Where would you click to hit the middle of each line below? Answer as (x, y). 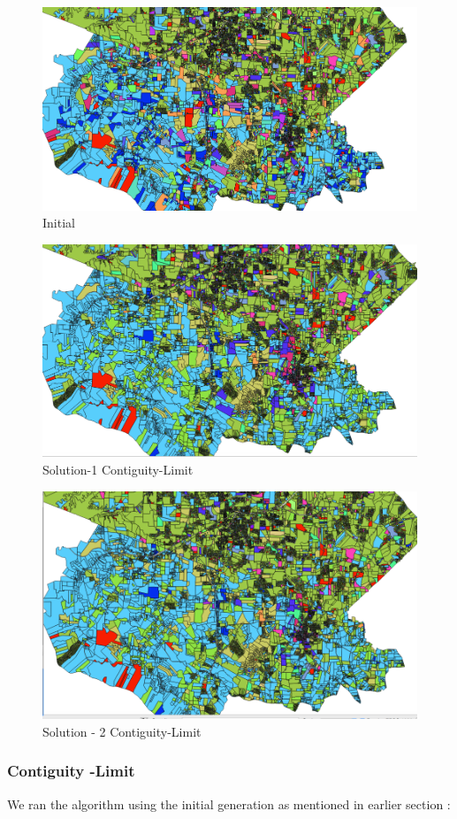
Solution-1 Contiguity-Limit (118, 469)
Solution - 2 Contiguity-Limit (122, 731)
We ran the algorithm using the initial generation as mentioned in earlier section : (229, 804)
